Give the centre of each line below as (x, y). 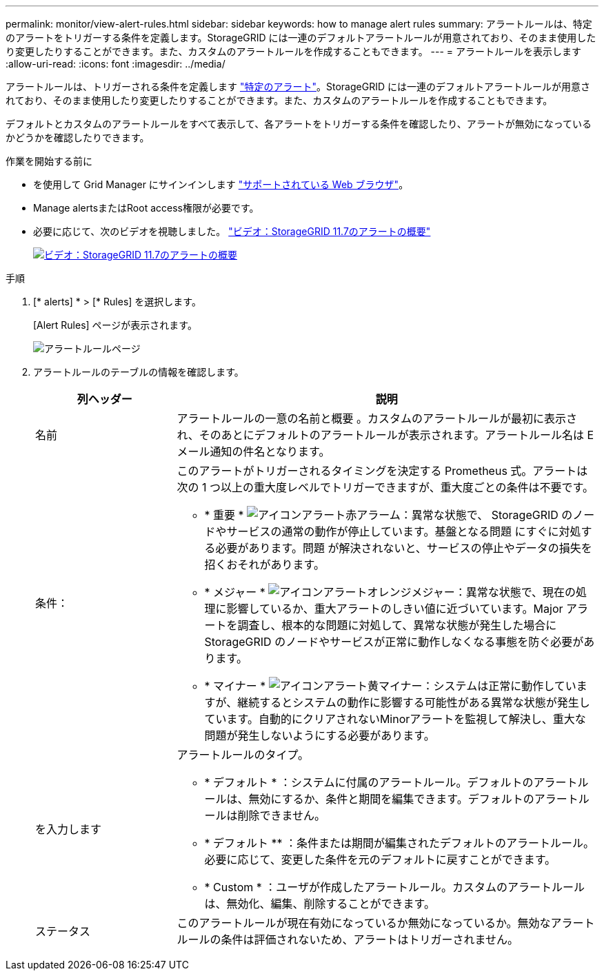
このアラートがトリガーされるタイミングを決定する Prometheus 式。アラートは (382, 471)
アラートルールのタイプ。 (243, 755)
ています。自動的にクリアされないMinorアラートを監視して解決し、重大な (395, 719)
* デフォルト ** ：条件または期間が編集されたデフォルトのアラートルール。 (400, 843)
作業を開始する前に (49, 161)
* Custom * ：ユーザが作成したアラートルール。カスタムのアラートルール (394, 887)
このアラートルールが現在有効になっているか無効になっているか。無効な (364, 923)
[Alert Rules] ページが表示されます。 (115, 325)
